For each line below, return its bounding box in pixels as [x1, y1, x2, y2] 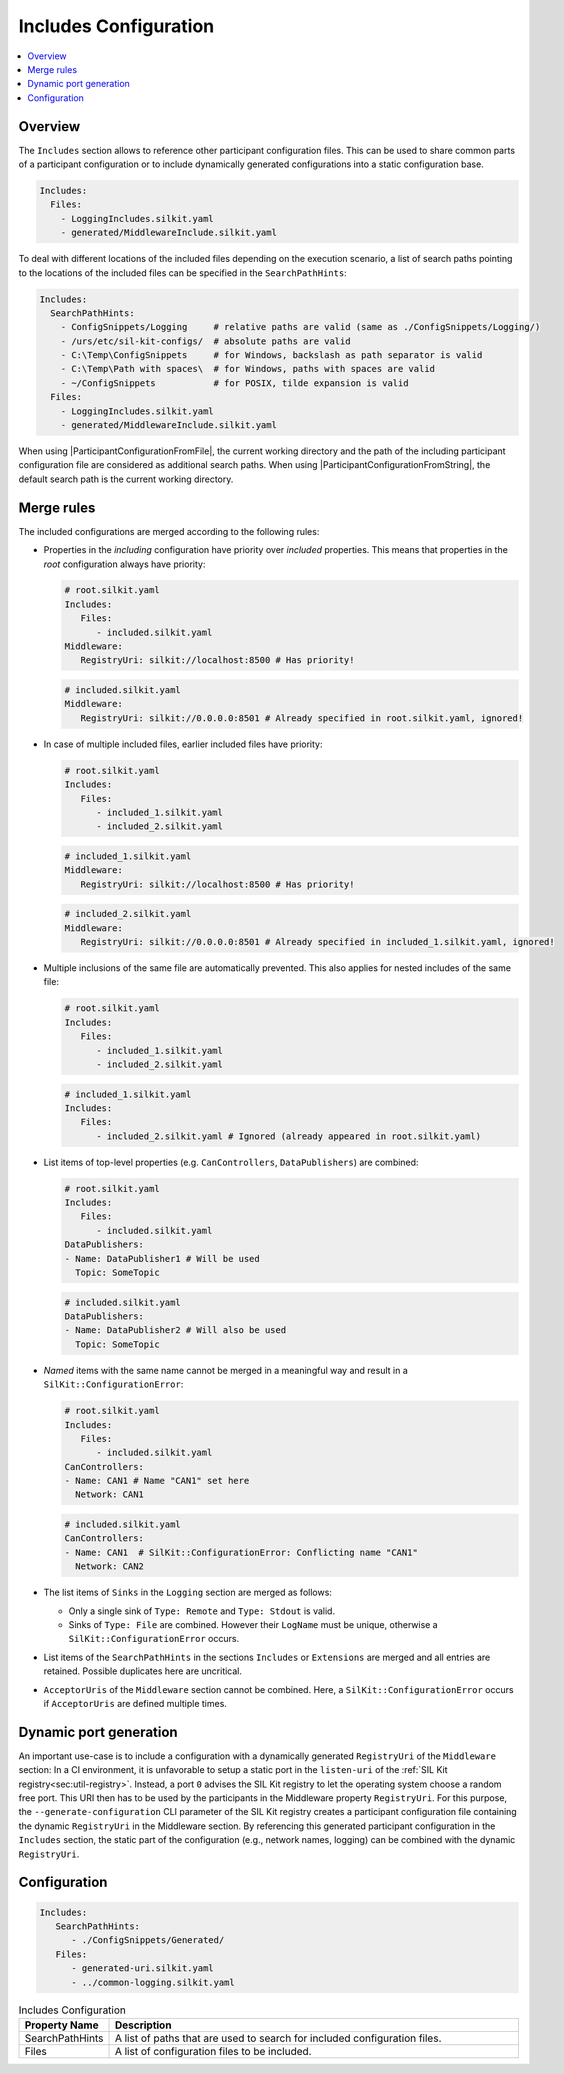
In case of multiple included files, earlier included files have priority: [43, 738, 323, 750]
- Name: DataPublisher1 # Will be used [64, 1253, 260, 1264]
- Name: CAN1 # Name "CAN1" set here [64, 1475, 250, 1487]
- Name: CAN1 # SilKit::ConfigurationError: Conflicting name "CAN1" [64, 1546, 419, 1558]
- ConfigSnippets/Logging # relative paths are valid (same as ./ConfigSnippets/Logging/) [60, 321, 541, 333]
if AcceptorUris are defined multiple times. [43, 1697, 227, 1709]
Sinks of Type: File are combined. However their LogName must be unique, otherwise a [68, 1619, 439, 1630]
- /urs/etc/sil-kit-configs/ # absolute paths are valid [60, 335, 351, 347]
